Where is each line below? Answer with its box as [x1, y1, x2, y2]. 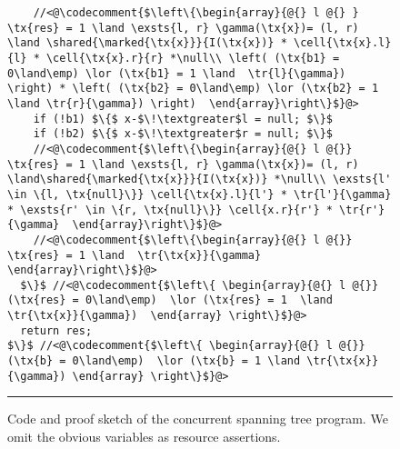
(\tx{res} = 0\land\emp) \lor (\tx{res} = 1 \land [7, 294, 333, 307]
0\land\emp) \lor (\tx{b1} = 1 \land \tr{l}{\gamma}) [7, 66, 346, 80]
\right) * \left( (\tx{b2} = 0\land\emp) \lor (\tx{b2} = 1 [7, 82, 379, 95]
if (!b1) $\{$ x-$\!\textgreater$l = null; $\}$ [33, 112, 333, 125]
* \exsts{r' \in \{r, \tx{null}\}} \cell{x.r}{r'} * [7, 203, 333, 216]
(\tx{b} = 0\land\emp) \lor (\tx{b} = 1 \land [7, 354, 301, 368]
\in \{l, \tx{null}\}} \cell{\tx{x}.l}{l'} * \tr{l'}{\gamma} [7, 187, 392, 201]
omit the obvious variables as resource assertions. [7, 427, 281, 445]
